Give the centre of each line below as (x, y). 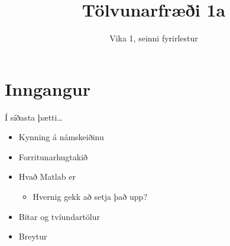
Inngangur (48, 88)
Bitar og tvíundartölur (59, 216)
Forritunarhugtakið (53, 156)
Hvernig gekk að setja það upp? (90, 197)
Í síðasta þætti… (34, 117)
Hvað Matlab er (47, 177)
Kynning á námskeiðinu (61, 137)
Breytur (33, 236)
